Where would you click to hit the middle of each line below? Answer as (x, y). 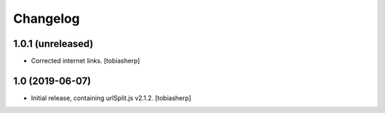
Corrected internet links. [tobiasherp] (86, 61)
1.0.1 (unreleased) (53, 44)
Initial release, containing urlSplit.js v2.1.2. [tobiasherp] (111, 98)
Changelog (46, 18)
